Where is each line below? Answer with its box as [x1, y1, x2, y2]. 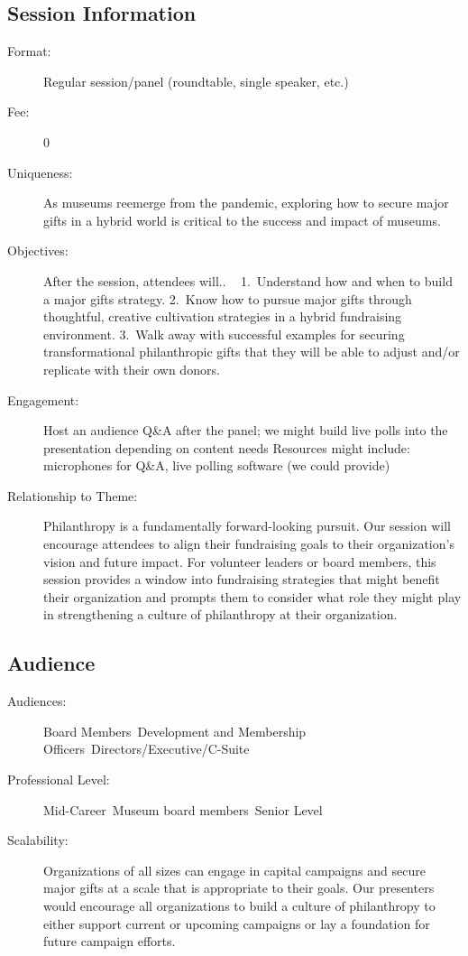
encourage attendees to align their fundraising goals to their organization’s [43, 534, 454, 553]
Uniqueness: [7, 162, 73, 181]
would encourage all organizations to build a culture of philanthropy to [43, 896, 436, 914]
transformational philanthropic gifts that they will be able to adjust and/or [43, 342, 460, 361]
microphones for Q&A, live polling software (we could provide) [43, 456, 390, 475]
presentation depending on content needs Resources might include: [43, 438, 410, 457]
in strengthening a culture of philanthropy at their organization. [43, 605, 398, 624]
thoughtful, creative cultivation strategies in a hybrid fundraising [43, 307, 402, 326]
